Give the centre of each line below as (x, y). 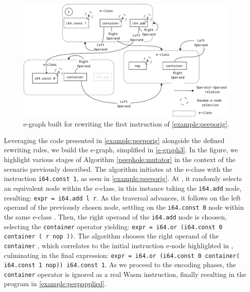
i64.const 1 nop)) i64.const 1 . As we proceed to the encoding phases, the (120, 265)
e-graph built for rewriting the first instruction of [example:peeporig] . (126, 124)
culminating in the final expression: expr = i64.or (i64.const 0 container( (122, 255)
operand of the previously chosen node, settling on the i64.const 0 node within (124, 207)
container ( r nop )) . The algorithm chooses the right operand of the (111, 236)
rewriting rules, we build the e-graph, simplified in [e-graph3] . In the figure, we (121, 150)
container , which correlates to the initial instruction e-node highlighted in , (119, 245)
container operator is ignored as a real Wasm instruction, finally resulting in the (125, 274)
